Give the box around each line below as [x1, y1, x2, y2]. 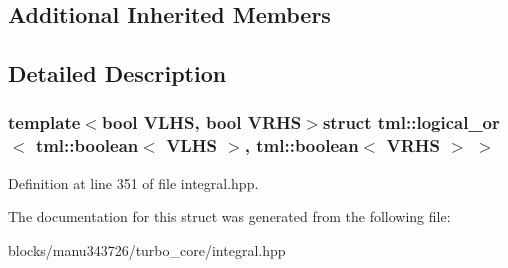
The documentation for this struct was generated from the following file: [8, 206, 451, 227]
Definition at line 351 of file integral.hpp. [8, 172, 259, 193]
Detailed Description [8, 58, 227, 89]
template [8, 110, 81, 135]
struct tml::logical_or [322, 110, 500, 135]
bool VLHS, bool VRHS [101, 110, 302, 135]
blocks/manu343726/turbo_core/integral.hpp [8, 239, 286, 260]
